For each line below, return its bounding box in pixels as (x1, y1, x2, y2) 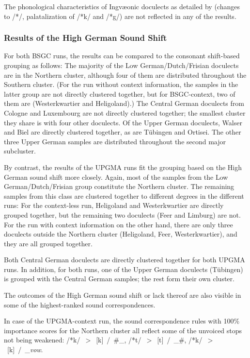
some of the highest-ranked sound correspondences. (4, 299, 156, 309)
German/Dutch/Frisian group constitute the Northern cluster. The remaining (4, 181, 234, 191)
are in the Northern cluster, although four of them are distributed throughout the (4, 69, 247, 80)
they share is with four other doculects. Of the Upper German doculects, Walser (4, 117, 242, 127)
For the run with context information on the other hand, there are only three (4, 219, 233, 229)
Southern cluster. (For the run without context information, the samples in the (4, 79, 238, 89)
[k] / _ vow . (7, 344, 43, 355)
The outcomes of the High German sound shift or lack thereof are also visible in (4, 290, 241, 300)
